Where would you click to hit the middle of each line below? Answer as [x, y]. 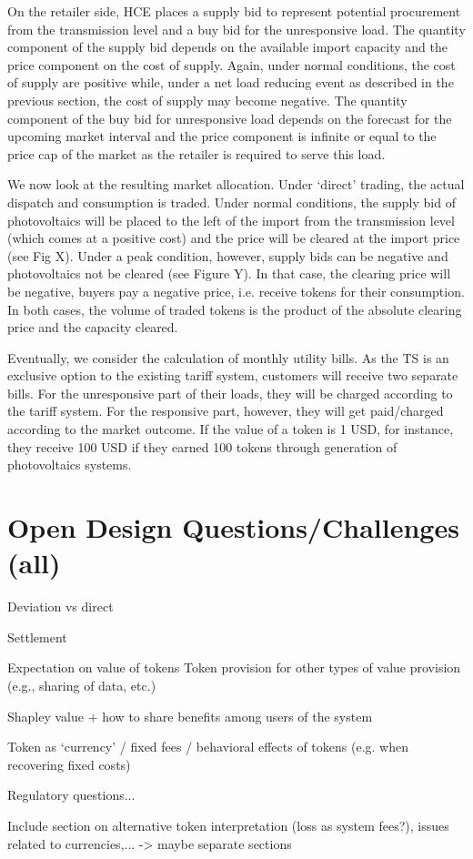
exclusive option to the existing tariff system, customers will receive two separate [233, 375]
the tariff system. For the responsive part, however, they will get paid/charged [226, 411]
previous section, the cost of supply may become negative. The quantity [207, 100]
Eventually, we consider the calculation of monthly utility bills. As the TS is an [228, 357]
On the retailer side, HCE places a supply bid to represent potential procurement [234, 11]
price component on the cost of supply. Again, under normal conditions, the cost [231, 64]
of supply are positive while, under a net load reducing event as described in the [231, 82]
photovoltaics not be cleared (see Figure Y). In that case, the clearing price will [229, 273]
